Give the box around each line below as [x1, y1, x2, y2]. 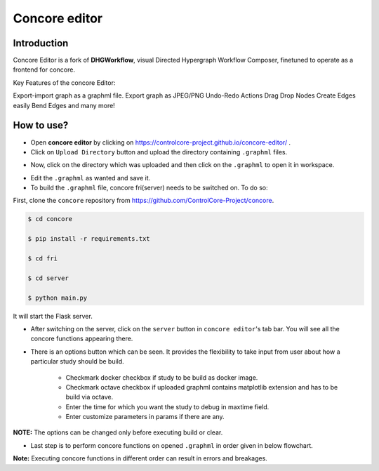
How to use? [13, 119, 69, 131]
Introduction [13, 37, 69, 49]
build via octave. [65, 393, 114, 402]
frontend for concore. [13, 65, 75, 74]
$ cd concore [27, 215, 73, 223]
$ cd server [27, 274, 69, 282]
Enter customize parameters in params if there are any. [65, 413, 225, 421]
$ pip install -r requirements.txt [27, 235, 150, 243]
